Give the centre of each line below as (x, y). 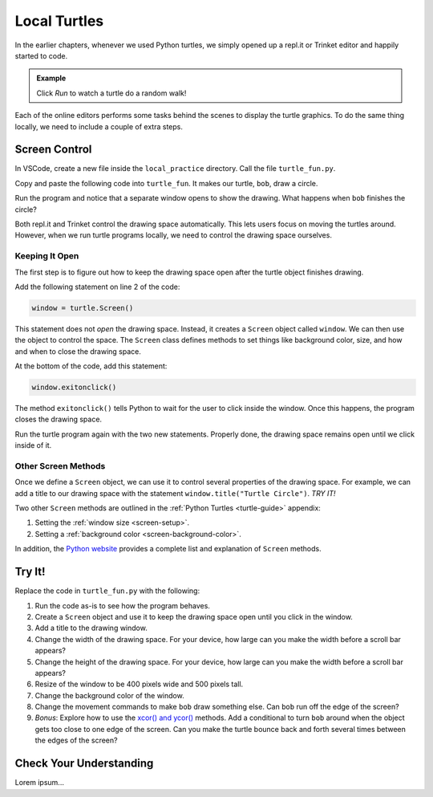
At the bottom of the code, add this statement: (91, 366)
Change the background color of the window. (109, 695)
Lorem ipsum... (39, 783)
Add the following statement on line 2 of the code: (97, 287)
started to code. (41, 55)
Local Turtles (59, 21)
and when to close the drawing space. (78, 351)
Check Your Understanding (84, 764)
